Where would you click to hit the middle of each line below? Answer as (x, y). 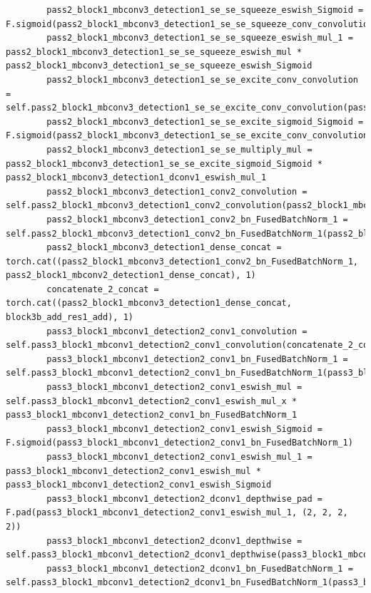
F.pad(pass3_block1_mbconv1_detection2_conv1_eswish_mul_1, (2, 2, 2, (177, 513)
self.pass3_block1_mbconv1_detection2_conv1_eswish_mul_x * (152, 401)
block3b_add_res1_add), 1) (70, 318)
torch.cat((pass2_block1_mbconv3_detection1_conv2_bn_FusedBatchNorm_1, (182, 261)
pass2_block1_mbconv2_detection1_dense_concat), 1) (131, 275)
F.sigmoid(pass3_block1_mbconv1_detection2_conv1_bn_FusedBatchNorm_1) (179, 443)
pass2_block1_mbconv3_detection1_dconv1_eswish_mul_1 (136, 178)
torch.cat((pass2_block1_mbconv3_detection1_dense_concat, (149, 303)
